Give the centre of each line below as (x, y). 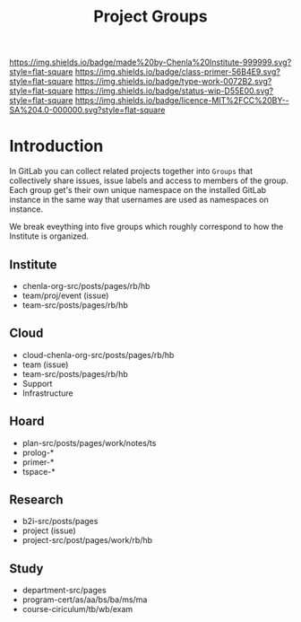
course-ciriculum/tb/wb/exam (77, 609)
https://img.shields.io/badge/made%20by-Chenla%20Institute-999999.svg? (150, 62)
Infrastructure (47, 393)
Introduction (56, 146)
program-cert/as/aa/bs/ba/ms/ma (85, 600)
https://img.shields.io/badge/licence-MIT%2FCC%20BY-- (182, 101)
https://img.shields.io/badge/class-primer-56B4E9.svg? (177, 72)
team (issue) (45, 364)
